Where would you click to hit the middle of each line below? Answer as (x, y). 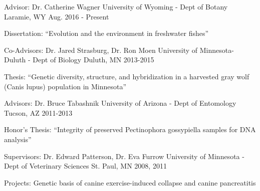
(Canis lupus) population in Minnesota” (65, 86)
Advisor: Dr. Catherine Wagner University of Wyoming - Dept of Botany (116, 6)
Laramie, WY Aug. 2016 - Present (57, 16)
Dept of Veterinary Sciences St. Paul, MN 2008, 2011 (85, 166)
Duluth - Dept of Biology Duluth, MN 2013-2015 (79, 60)
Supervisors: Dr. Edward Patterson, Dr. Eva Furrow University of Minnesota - (124, 156)
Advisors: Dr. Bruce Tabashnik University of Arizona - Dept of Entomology (120, 103)
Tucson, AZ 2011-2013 (38, 112)
